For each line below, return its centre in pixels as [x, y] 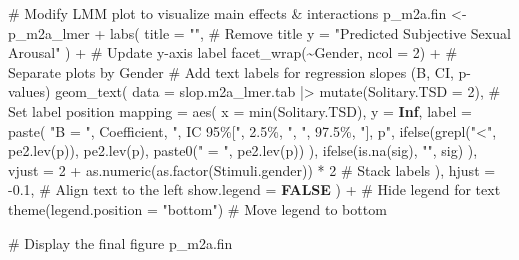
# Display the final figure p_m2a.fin [120, 242]
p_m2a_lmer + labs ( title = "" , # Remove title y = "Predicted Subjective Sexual [259, 32]
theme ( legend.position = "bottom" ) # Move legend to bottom [197, 208]
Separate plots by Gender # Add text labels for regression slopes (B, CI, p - [239, 71]
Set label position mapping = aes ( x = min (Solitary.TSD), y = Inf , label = [240, 110]
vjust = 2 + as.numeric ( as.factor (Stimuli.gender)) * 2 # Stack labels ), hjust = [252, 169]
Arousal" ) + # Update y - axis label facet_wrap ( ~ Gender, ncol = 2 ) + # [233, 52]
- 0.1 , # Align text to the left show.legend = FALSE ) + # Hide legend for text [254, 189]
